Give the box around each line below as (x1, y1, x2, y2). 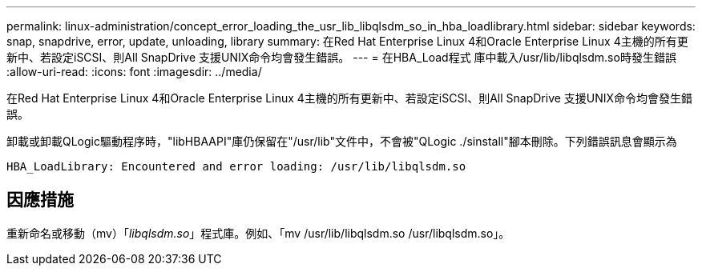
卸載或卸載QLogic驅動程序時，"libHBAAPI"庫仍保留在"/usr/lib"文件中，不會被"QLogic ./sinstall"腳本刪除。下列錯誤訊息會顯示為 (6, 134, 677, 148)
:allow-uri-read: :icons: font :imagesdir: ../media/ (6, 65, 262, 78)
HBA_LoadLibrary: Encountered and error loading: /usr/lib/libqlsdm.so (6, 160, 466, 173)
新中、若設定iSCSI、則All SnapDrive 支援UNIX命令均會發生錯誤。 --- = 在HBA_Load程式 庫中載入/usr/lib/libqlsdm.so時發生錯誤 (6, 50, 676, 64)
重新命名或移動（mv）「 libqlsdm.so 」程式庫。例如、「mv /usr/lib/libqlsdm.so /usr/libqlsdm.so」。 (6, 226, 510, 240)
